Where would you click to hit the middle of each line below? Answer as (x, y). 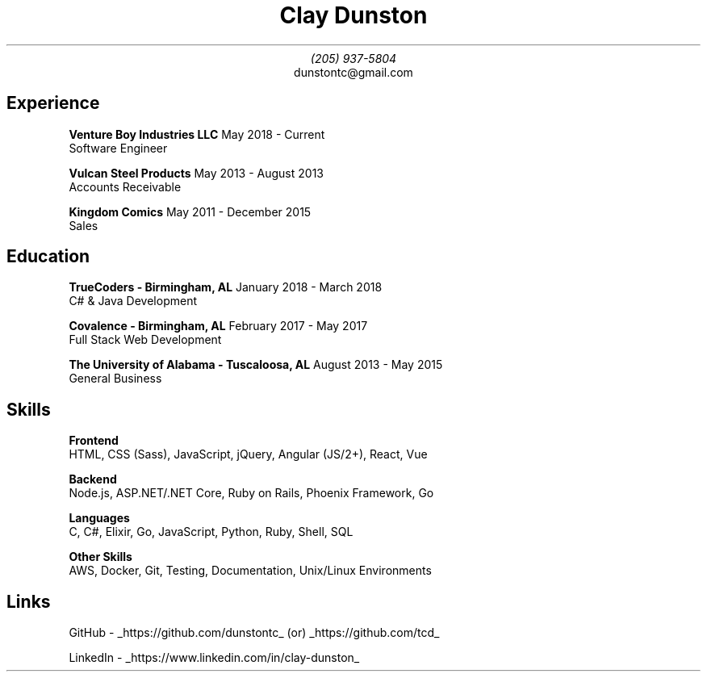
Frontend (94, 441)
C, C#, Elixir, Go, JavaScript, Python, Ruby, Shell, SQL (211, 532)
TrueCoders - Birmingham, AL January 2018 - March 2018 (226, 287)
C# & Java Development (133, 301)
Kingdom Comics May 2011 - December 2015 (190, 211)
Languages (99, 518)
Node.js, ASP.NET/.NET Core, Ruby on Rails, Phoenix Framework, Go (251, 493)
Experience (53, 103)
